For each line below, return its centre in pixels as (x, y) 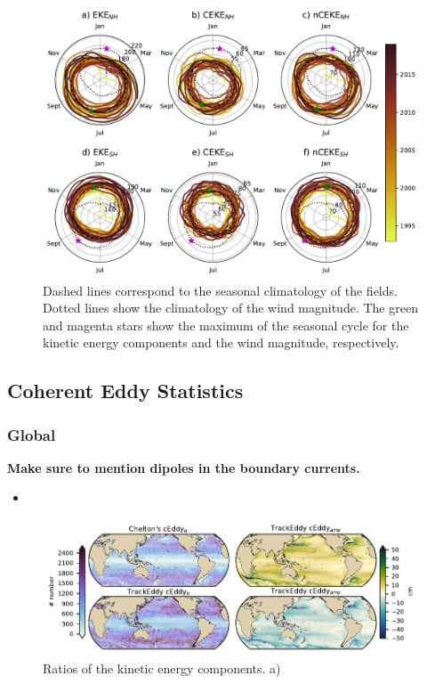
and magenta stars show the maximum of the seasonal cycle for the (226, 325)
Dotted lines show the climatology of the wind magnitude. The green (230, 308)
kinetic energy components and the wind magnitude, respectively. (221, 342)
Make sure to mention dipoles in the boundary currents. (184, 467)
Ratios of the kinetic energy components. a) (162, 668)
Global (32, 434)
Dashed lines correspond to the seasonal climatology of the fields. (220, 290)
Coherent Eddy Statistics (125, 391)
